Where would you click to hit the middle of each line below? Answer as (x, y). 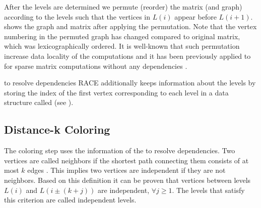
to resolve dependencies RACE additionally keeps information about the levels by (130, 83)
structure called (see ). (39, 102)
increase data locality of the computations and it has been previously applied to (127, 56)
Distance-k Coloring (57, 129)
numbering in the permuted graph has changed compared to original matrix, (122, 36)
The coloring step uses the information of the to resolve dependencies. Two (120, 150)
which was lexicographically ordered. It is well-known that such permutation (122, 46)
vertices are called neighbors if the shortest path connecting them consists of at (126, 160)
